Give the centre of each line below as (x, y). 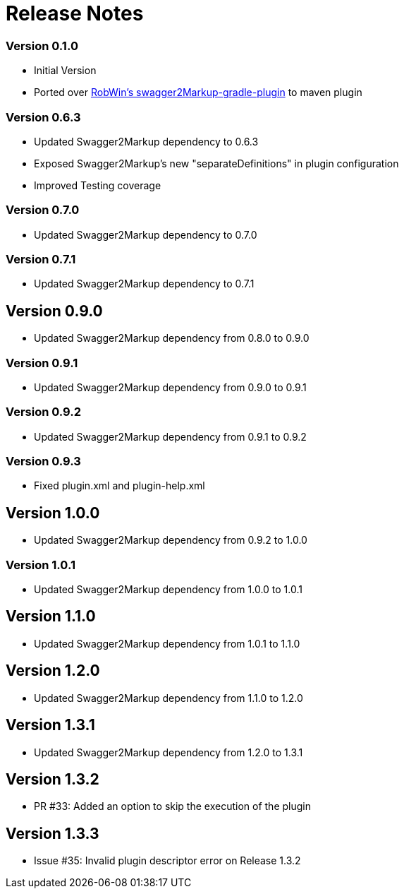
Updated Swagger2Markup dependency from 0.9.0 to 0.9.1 (170, 387)
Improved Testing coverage (98, 185)
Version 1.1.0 (51, 616)
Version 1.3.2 (53, 780)
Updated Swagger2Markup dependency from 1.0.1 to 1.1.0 (167, 643)
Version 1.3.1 (50, 725)
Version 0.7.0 (43, 210)
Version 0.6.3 (43, 117)
